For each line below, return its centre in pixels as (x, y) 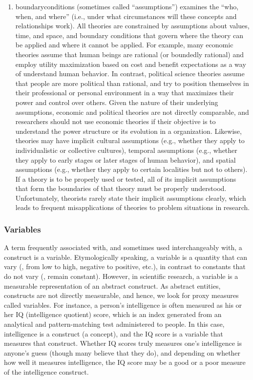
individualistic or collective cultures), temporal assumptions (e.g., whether (126, 150)
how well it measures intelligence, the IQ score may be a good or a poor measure (125, 362)
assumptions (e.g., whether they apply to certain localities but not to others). (131, 169)
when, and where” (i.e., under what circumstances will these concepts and (126, 16)
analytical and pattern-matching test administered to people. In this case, (114, 324)
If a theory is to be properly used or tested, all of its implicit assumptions (126, 179)
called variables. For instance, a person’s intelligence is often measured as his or (123, 305)
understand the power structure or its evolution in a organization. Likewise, (128, 131)
